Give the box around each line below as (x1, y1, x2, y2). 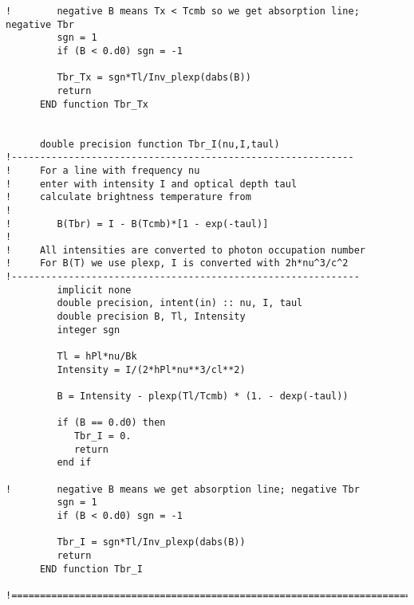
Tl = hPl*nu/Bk (57, 351, 137, 363)
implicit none (57, 284, 132, 296)
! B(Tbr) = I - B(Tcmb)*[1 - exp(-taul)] (6, 218, 269, 230)
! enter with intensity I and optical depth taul (6, 178, 298, 190)
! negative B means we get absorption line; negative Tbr (6, 483, 360, 495)
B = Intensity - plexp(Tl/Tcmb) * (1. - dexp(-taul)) (57, 391, 349, 403)
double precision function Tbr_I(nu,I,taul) (39, 138, 280, 150)
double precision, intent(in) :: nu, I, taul (57, 297, 303, 309)
